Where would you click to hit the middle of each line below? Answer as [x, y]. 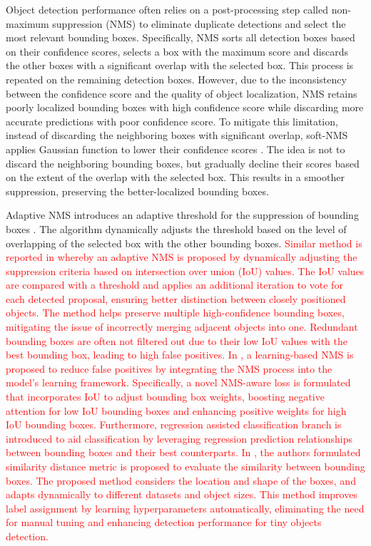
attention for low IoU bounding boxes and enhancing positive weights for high [176, 410]
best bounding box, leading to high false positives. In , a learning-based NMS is [180, 355]
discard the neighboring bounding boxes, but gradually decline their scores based [183, 163]
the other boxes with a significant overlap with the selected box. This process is [180, 65]
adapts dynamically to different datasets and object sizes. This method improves [182, 494]
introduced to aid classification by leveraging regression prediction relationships [179, 438]
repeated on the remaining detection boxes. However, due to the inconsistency [176, 79]
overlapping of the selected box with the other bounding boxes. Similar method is [184, 243]
